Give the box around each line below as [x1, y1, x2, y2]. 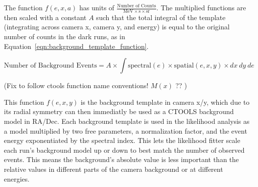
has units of [79, 2, 115, 12]
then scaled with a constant [4, 12, 87, 22]
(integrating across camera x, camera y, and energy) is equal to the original [4, 22, 230, 32]
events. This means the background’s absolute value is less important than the [4, 154, 239, 164]
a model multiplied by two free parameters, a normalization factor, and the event [4, 125, 247, 136]
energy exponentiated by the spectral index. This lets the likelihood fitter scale [4, 135, 240, 145]
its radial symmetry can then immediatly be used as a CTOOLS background [4, 106, 234, 117]
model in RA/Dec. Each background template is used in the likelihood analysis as [4, 116, 250, 126]
